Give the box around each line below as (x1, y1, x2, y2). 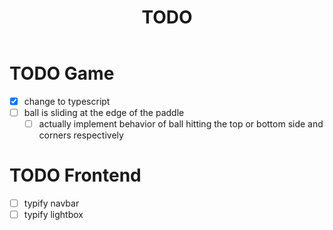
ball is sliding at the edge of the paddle (23, 107, 185, 118)
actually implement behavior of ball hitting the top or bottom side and (38, 118, 324, 130)
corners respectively (38, 129, 124, 141)
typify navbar (23, 197, 80, 210)
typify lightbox (23, 209, 84, 221)
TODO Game (9, 62, 115, 85)
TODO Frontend (9, 164, 142, 187)
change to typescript (23, 95, 111, 107)
